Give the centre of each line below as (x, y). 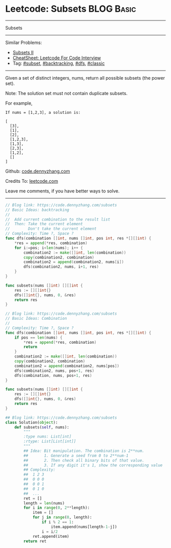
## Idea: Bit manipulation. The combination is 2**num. (84, 451)
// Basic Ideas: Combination (36, 319)
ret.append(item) (51, 536)
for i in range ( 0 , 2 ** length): (57, 508)
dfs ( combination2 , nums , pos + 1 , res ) (54, 371)
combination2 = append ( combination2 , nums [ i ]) (74, 262)
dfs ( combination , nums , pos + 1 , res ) (53, 375)
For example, (19, 103)
